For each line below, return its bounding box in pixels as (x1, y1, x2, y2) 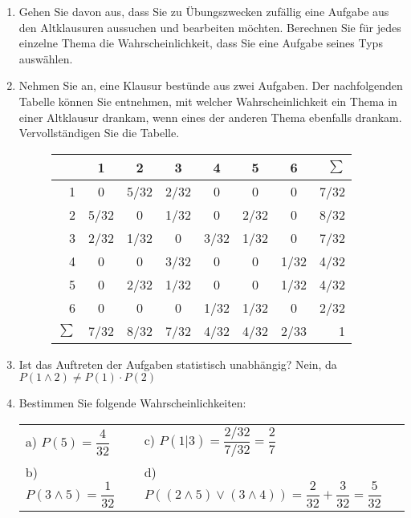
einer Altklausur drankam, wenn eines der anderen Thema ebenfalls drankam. (18, 108, 402, 125)
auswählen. (18, 50, 73, 67)
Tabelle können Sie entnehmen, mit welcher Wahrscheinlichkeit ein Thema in (18, 92, 397, 109)
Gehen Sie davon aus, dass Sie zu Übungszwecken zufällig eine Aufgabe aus (18, 3, 389, 19)
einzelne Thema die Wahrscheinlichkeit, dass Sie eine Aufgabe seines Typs (18, 34, 383, 51)
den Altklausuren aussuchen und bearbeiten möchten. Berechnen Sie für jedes (18, 18, 401, 35)
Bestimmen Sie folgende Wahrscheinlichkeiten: (18, 395, 246, 411)
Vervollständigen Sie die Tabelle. (18, 124, 180, 141)
